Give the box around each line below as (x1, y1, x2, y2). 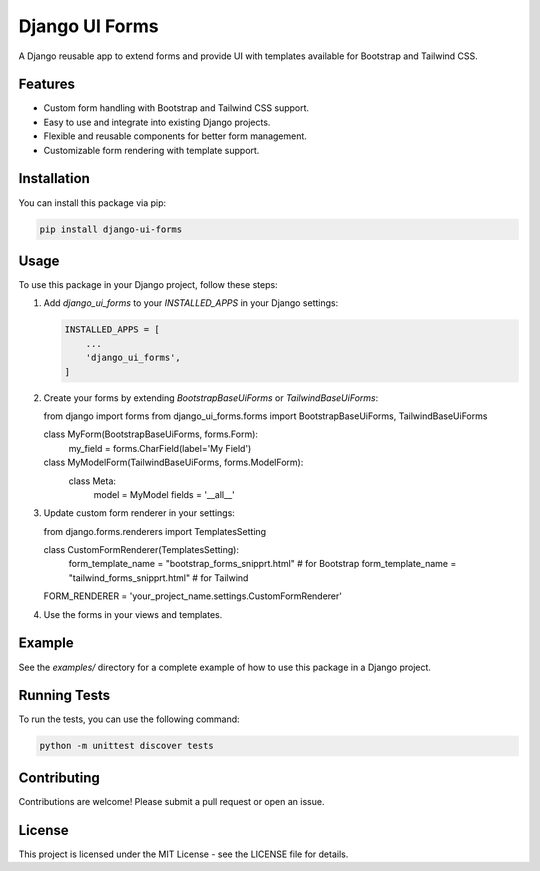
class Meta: (68, 475, 117, 487)
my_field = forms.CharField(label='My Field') (68, 442, 252, 454)
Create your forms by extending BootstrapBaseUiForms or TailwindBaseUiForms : (43, 391, 379, 404)
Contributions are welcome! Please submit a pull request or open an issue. (18, 795, 325, 807)
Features (18, 76, 75, 93)
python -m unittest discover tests (39, 740, 214, 752)
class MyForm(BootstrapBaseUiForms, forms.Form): (43, 428, 259, 440)
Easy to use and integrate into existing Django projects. (43, 116, 271, 128)
